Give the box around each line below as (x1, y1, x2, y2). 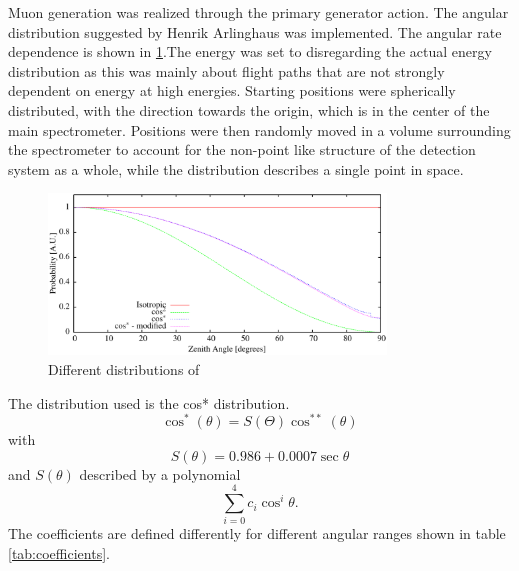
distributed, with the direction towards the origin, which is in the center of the (8, 99, 490, 120)
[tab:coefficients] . (8, 543, 110, 564)
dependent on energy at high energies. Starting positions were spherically (8, 80, 456, 101)
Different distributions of (48, 358, 200, 379)
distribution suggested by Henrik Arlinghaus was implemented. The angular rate (8, 21, 502, 42)
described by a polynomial (79, 463, 241, 484)
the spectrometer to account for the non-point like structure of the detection (8, 139, 476, 160)
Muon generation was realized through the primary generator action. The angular (8, 2, 509, 22)
